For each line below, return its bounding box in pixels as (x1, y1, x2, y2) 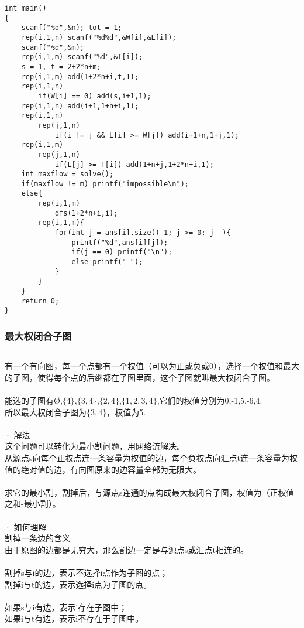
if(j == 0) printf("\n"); (71, 248, 172, 257)
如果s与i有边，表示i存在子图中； (5, 600, 127, 613)
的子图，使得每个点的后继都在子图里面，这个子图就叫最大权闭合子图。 (5, 371, 275, 383)
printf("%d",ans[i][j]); (71, 238, 168, 247)
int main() (5, 4, 47, 12)
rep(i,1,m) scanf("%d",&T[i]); (21, 53, 143, 62)
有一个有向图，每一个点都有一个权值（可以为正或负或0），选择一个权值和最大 (5, 360, 299, 372)
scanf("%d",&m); (21, 43, 85, 52)
